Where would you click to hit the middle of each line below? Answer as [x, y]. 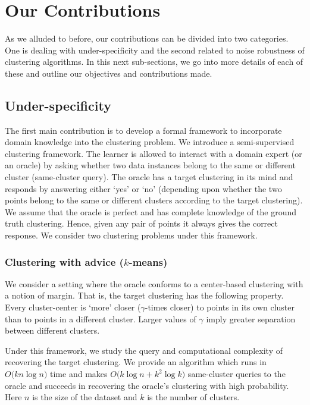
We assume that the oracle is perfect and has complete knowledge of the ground [151, 211]
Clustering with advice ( [64, 261]
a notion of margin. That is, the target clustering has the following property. [144, 295]
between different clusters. [52, 330]
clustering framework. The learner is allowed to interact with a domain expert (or [154, 153]
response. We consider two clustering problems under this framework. [131, 235]
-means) [148, 261]
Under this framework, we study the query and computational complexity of [144, 350]
